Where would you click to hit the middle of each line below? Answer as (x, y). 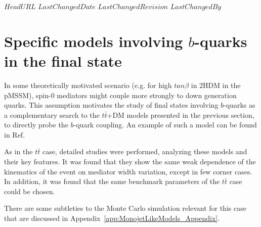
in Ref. (15, 134)
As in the (18, 151)
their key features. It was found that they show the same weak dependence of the (130, 162)
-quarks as (240, 105)
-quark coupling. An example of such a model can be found (165, 125)
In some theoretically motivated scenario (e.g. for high (88, 85)
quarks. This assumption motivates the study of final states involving (111, 105)
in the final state (63, 60)
